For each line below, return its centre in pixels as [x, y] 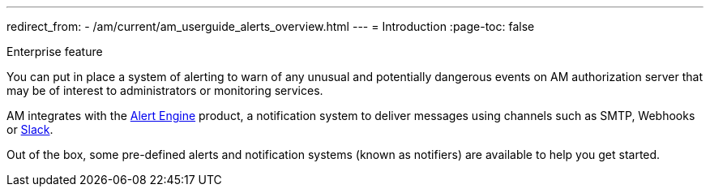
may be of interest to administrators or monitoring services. [165, 90]
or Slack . [30, 129]
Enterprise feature [55, 51]
